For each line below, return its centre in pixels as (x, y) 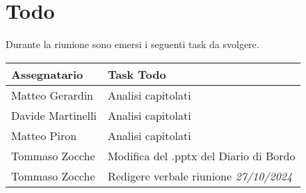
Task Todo (137, 74)
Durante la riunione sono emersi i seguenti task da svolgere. (132, 44)
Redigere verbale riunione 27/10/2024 (200, 176)
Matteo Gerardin (53, 95)
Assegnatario (47, 74)
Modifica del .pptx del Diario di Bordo (201, 155)
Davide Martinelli (54, 115)
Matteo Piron (44, 135)
